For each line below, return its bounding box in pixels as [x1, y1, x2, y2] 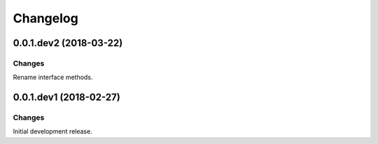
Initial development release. [13, 127, 92, 136]
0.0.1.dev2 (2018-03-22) [13, 37, 123, 49]
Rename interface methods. [13, 73, 93, 82]
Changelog [13, 10, 78, 26]
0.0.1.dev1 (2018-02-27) [13, 92, 120, 103]
